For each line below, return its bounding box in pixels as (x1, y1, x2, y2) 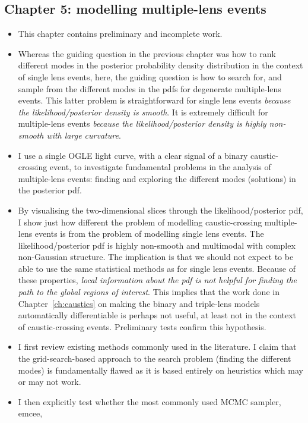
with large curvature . (46, 129, 121, 141)
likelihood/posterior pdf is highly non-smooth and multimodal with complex (18, 239, 296, 251)
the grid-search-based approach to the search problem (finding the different (18, 352, 291, 365)
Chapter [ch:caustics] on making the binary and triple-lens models (18, 297, 260, 309)
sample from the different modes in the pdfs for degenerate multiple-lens (18, 82, 281, 95)
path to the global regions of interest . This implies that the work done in (18, 286, 280, 298)
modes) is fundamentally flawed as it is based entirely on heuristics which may (18, 364, 303, 376)
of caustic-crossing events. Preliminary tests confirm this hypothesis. (18, 320, 266, 333)
